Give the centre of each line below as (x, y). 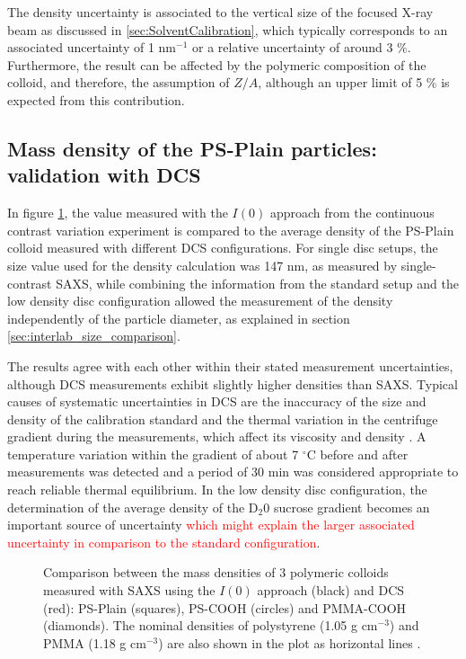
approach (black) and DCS (331, 590)
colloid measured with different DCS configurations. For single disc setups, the (223, 248)
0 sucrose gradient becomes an (347, 507)
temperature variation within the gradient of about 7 (153, 454)
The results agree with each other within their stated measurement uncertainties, (230, 365)
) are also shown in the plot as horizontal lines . (290, 642)
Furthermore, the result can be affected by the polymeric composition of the (217, 64)
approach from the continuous (352, 213)
